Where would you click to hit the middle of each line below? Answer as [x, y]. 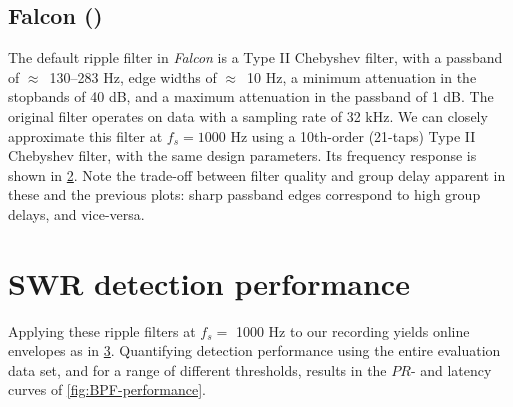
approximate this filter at [85, 135]
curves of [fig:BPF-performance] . [107, 389]
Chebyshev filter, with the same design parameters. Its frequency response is [242, 155]
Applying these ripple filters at [102, 330]
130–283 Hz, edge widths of [133, 76]
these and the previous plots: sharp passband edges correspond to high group [244, 194]
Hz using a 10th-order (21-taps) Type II [353, 135]
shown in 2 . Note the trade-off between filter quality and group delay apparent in [257, 174]
